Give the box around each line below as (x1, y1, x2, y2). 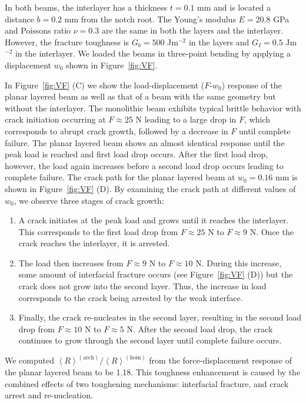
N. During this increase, (195, 256, 282, 269)
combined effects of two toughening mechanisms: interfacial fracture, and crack (5, 377, 289, 389)
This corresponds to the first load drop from (18, 225, 178, 237)
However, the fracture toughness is (5, 35, 129, 48)
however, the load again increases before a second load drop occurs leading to (5, 159, 284, 171)
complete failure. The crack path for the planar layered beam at (5, 171, 235, 183)
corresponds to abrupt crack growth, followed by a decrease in (5, 124, 228, 137)
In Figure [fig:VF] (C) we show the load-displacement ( (5, 78, 205, 91)
